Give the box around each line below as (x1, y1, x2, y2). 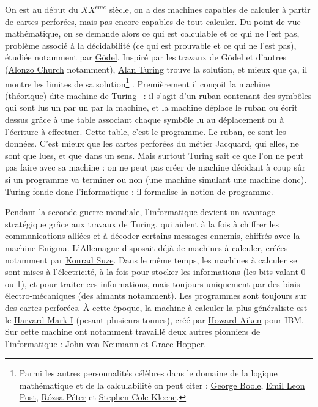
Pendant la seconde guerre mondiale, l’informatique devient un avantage (5, 205, 275, 218)
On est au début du (5, 3, 78, 15)
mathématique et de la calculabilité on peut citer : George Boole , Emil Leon (19, 378, 305, 391)
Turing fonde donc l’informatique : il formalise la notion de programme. (5, 185, 273, 197)
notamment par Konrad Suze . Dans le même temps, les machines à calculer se (5, 253, 297, 266)
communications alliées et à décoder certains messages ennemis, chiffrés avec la (5, 229, 300, 242)
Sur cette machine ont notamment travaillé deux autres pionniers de (5, 325, 261, 338)
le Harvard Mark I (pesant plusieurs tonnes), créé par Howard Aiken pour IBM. (5, 313, 304, 326)
